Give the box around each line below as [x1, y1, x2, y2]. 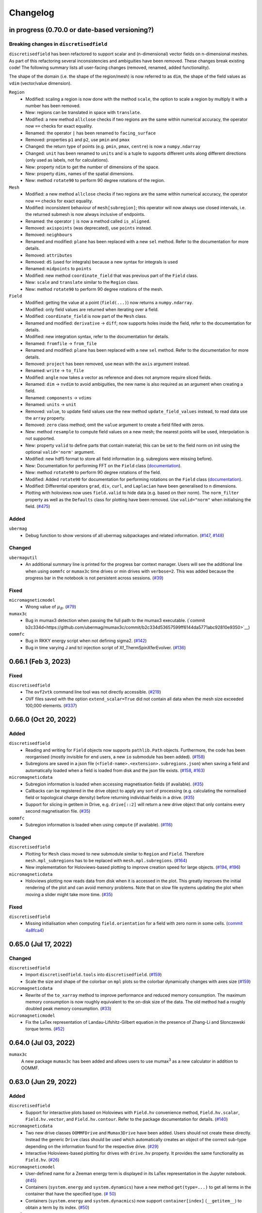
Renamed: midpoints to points [25, 266, 92, 272]
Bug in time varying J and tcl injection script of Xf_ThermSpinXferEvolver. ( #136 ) [25, 644, 186, 650]
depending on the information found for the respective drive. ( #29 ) [25, 1143, 159, 1149]
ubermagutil [9, 555, 37, 560]
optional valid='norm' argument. [25, 449, 95, 455]
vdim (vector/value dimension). [9, 80, 72, 86]
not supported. [25, 436, 55, 442]
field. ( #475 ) [25, 504, 50, 509]
